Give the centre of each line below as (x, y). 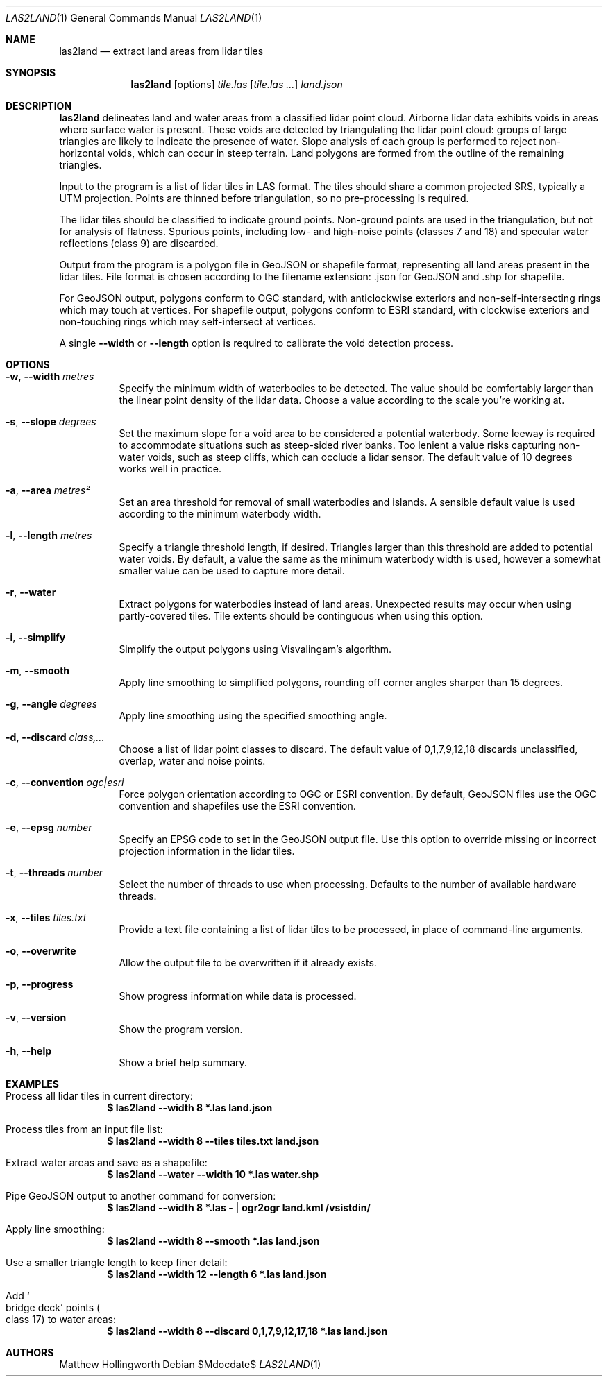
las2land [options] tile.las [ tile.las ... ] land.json (237, 84)
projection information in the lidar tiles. (207, 851)
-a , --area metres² (48, 490)
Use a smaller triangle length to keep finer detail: (117, 1262)
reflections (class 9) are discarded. (139, 243)
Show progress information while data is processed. (238, 996)
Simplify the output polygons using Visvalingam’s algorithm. (255, 649)
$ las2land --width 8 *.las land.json (190, 1108)
